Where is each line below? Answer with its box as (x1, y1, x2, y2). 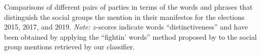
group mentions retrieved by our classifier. (4, 41, 135, 52)
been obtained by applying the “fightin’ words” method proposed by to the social (4, 31, 257, 42)
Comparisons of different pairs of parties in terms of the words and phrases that (4, 2, 253, 12)
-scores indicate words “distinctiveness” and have (96, 21, 248, 32)
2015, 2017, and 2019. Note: (4, 21, 90, 32)
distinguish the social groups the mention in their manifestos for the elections (4, 11, 245, 22)
